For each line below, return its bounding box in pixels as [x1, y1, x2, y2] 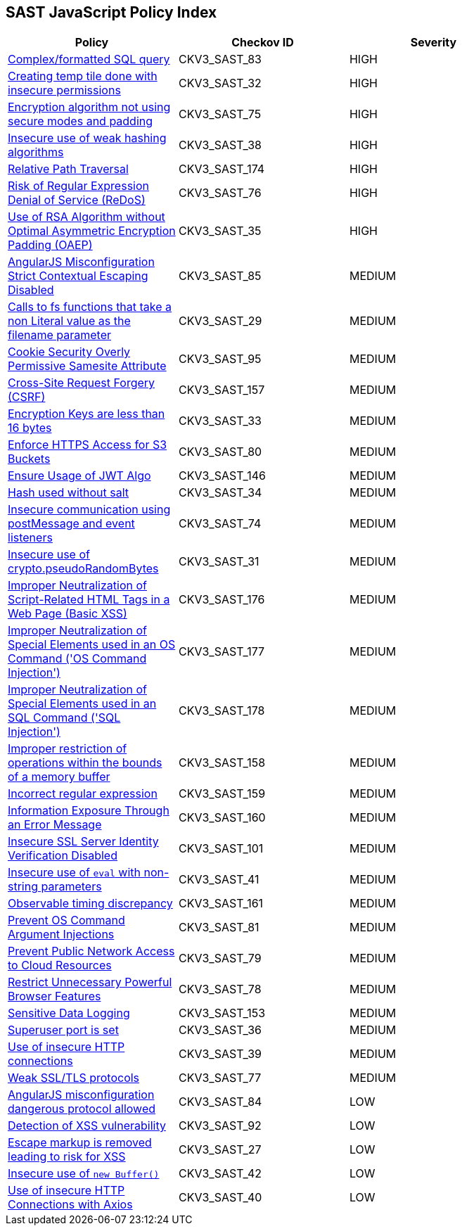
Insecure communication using [8, 502, 171, 517]
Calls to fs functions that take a [8, 300, 172, 314]
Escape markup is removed [8, 1135, 152, 1150]
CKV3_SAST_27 [178, 1142, 262, 1157]
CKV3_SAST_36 [178, 1023, 262, 1038]
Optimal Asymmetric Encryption [8, 224, 176, 238]
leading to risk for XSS [8, 1149, 126, 1164]
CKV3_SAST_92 [178, 1118, 262, 1133]
